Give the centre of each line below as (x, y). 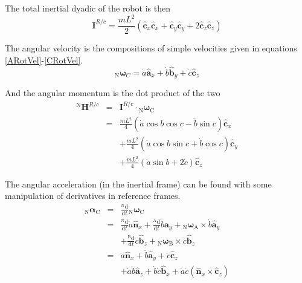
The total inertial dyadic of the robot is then (88, 8)
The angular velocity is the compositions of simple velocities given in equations (151, 48)
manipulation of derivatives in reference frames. (93, 196)
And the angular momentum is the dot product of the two (113, 93)
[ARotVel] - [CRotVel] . (44, 60)
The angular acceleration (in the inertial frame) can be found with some (138, 184)
